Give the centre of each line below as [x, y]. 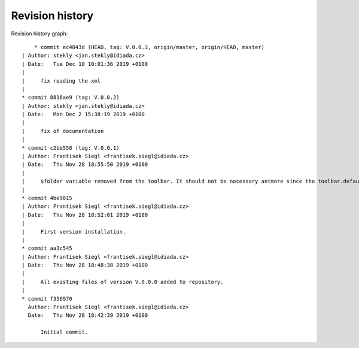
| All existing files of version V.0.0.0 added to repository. [123, 282]
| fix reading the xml [61, 81]
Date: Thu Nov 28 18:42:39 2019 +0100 [88, 315]
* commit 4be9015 [47, 198]
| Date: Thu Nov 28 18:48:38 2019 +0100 [85, 265]
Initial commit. [64, 332]
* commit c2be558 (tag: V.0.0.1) [71, 148]
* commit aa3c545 [47, 248]
